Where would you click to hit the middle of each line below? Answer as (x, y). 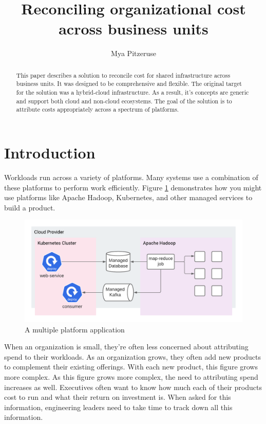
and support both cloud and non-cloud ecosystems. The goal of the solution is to (124, 101)
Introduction (50, 152)
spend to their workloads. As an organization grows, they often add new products (132, 356)
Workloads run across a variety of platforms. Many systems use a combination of (131, 177)
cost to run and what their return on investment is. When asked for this (118, 397)
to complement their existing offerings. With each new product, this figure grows (131, 367)
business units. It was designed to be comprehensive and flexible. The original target (129, 84)
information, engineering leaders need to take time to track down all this (118, 407)
